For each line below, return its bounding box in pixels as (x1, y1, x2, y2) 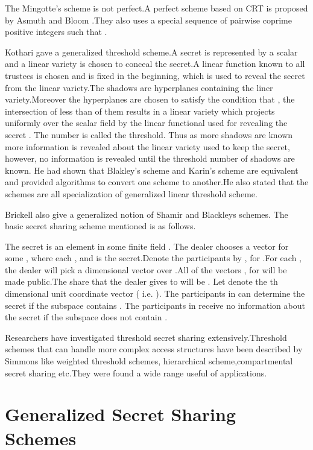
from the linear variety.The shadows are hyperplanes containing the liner (5, 81, 273, 93)
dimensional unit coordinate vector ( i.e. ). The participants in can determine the (5, 287, 305, 300)
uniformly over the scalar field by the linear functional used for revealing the (5, 116, 288, 129)
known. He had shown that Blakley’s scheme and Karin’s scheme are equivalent (5, 163, 299, 176)
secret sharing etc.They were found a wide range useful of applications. (5, 366, 267, 379)
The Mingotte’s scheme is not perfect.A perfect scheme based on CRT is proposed (5, 2, 308, 14)
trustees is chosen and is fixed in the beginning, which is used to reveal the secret (5, 69, 305, 81)
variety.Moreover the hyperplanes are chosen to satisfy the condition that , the (5, 93, 295, 106)
